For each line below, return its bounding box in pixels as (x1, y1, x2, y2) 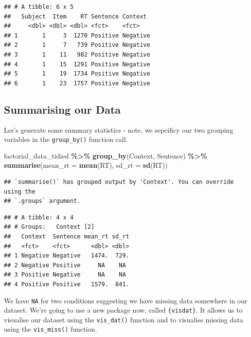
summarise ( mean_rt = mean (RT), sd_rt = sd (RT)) (4, 160, 168, 170)
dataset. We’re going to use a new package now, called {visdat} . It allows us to (4, 305, 243, 315)
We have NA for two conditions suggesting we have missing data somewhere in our (4, 295, 248, 305)
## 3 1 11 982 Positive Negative (4, 51, 150, 58)
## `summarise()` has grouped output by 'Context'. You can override (4, 178, 234, 185)
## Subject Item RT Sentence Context (4, 13, 147, 20)
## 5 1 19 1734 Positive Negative (4, 70, 150, 78)
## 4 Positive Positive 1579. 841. (4, 280, 129, 288)
